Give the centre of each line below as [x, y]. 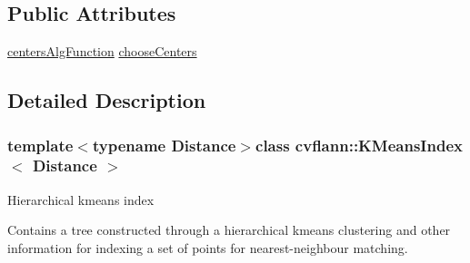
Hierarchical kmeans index [81, 199]
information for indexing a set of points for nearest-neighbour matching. [208, 247]
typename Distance [164, 145]
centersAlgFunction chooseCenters [102, 51]
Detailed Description [107, 100]
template [40, 145]
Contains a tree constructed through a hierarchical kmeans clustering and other [229, 230]
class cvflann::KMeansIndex [359, 145]
